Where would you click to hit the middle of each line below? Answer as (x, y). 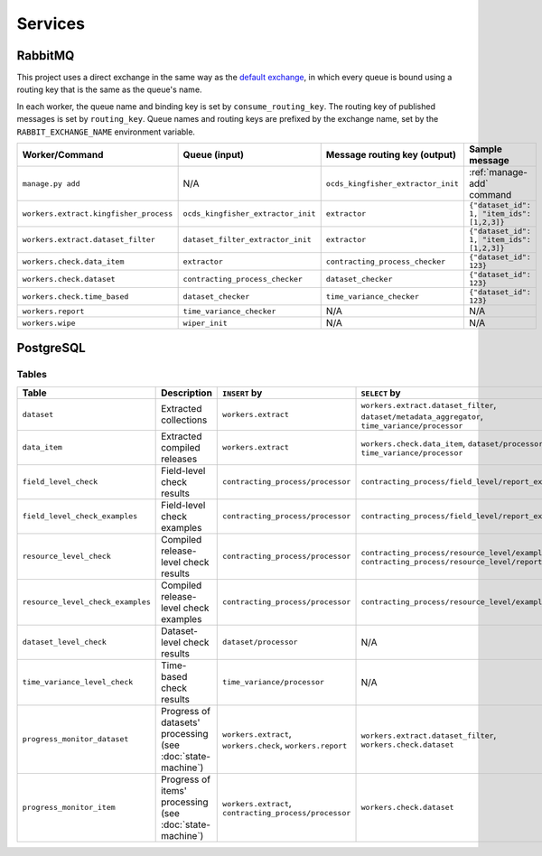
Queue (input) (213, 155)
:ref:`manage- (498, 172)
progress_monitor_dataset (75, 739)
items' (174, 790)
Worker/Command (63, 155)
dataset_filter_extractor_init (247, 240)
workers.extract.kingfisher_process (98, 214)
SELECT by (381, 393)
